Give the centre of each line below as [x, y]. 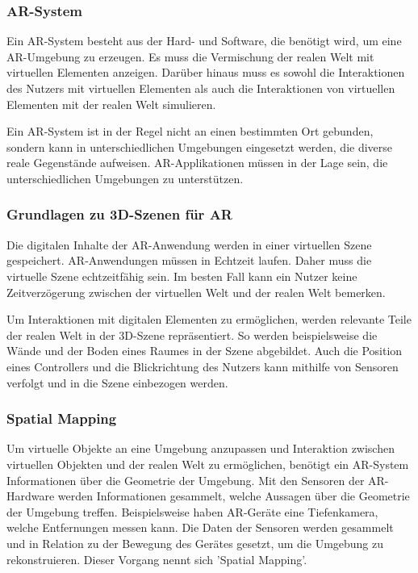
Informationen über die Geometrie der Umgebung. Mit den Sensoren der [186, 480]
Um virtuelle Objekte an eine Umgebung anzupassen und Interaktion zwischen [201, 448]
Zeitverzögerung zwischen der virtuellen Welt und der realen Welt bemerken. [196, 292]
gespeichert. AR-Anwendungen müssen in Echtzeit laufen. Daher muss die [189, 260]
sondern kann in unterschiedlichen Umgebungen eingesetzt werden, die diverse [200, 146]
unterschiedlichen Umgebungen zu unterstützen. [125, 178]
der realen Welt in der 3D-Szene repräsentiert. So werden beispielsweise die [192, 335]
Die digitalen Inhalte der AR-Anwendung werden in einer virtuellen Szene [189, 244]
